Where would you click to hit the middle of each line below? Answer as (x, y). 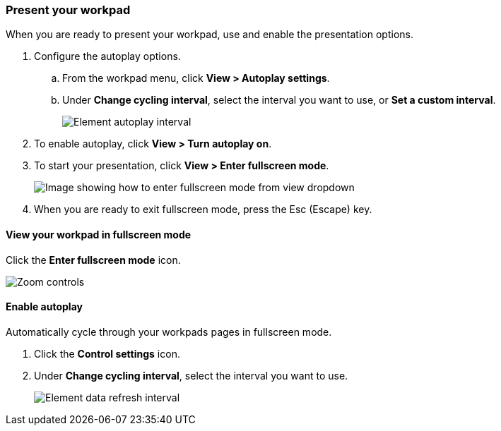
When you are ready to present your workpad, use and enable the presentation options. (210, 35)
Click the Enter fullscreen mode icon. (93, 260)
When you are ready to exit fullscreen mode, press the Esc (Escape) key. (203, 210)
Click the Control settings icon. (107, 353)
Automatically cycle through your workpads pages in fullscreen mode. (169, 332)
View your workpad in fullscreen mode (99, 234)
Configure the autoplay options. (107, 56)
